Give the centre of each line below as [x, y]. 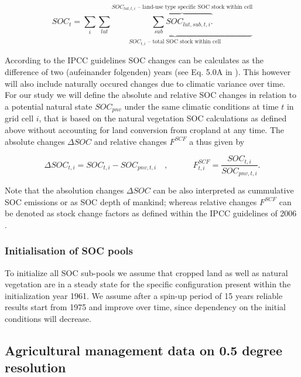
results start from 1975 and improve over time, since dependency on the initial [145, 307]
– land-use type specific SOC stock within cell [195, 7]
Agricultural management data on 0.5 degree [143, 350]
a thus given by [217, 141]
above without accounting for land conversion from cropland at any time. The [145, 129]
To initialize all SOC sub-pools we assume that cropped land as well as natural [146, 272]
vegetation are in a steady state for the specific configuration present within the [148, 284]
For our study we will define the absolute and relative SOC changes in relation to [150, 95]
